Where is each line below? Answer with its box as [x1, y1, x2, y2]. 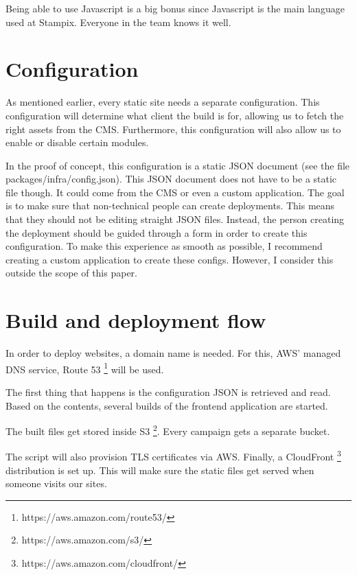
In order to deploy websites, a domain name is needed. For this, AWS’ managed [5, 346, 341, 360]
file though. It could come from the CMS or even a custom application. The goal [5, 185, 345, 199]
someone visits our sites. [5, 476, 107, 491]
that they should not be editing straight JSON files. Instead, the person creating [5, 212, 345, 226]
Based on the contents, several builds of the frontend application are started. [5, 398, 328, 412]
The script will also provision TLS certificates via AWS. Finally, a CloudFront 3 [5, 447, 341, 464]
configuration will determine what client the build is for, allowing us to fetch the [5, 108, 344, 122]
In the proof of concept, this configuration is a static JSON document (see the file [5, 158, 350, 172]
